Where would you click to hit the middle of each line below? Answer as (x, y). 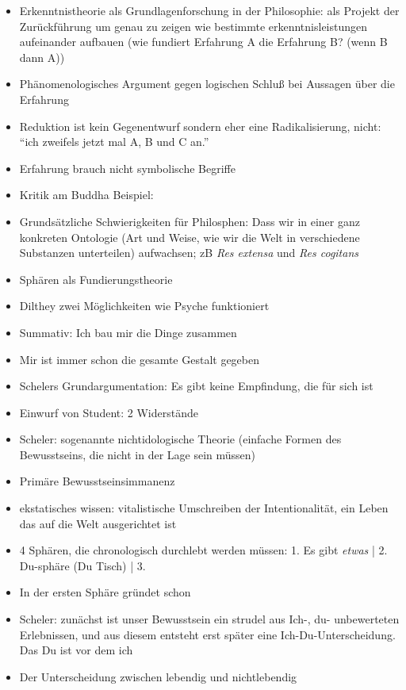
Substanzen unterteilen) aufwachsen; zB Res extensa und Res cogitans (189, 253)
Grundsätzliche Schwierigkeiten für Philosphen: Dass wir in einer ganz (190, 221)
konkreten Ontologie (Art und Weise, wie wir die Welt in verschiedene (190, 237)
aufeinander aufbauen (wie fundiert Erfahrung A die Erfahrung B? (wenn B (203, 42)
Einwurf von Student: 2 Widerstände (109, 412)
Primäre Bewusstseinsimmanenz (97, 481)
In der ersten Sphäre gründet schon (105, 592)
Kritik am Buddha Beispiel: (86, 195)
